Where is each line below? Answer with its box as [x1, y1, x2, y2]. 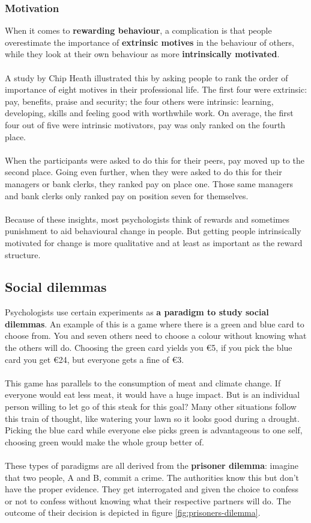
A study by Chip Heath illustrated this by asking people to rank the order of [5, 71, 288, 84]
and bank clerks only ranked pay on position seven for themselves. [5, 189, 249, 202]
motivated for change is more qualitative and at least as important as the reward [5, 236, 303, 249]
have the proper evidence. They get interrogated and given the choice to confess [5, 483, 299, 495]
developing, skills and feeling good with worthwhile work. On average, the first [5, 107, 294, 119]
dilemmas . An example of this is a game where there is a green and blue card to [5, 317, 304, 330]
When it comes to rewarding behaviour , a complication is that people [5, 24, 272, 37]
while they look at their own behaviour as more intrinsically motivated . [5, 48, 280, 60]
